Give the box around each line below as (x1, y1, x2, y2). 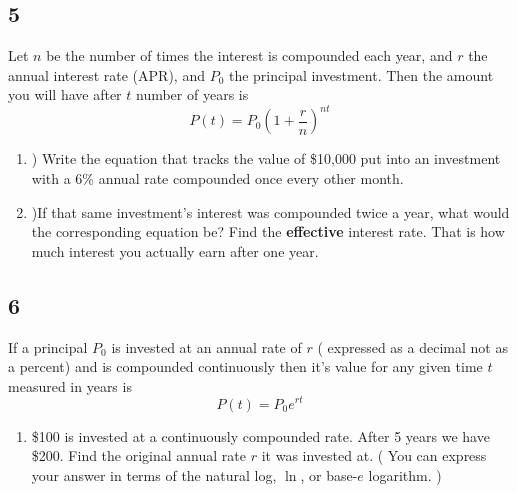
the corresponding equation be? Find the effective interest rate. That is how (31, 221, 505, 242)
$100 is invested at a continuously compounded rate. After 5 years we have (31, 425, 490, 446)
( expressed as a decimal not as (317, 336, 508, 357)
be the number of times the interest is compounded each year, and (46, 45, 453, 66)
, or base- (300, 464, 358, 485)
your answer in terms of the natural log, (31, 464, 277, 485)
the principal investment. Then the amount (228, 64, 494, 85)
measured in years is (8, 375, 132, 396)
